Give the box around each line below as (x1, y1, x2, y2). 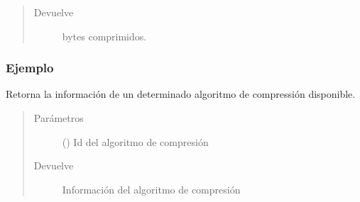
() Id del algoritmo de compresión (62, 134, 209, 149)
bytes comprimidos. (62, 28, 147, 43)
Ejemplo (6, 59, 54, 77)
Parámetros (33, 111, 84, 125)
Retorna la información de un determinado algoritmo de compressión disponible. (6, 86, 356, 101)
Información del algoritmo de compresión (62, 181, 241, 196)
